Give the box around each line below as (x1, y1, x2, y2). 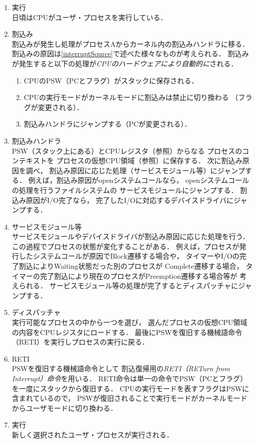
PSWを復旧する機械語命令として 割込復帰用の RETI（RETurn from (12, 363, 230, 374)
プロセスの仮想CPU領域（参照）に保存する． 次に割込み (56, 155, 242, 166)
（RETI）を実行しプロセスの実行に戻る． (12, 337, 149, 347)
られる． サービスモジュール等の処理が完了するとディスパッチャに (19, 280, 238, 291)
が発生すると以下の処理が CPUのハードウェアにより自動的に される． (12, 58, 238, 68)
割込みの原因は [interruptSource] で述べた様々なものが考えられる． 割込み (12, 48, 249, 59)
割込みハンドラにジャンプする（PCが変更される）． (24, 119, 192, 129)
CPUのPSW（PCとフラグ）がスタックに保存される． (24, 75, 199, 85)
